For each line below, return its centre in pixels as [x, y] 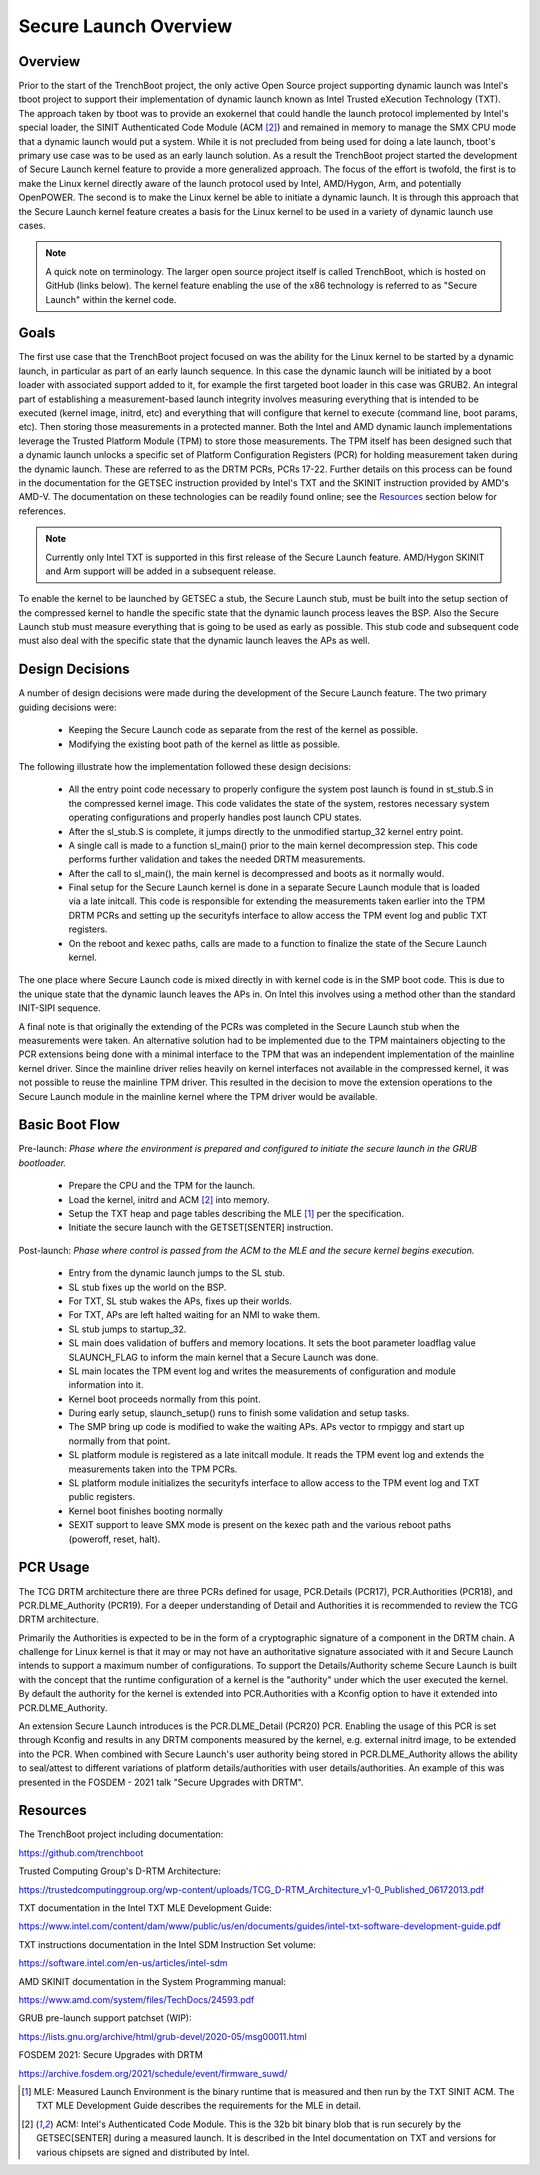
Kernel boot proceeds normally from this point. [164, 1399]
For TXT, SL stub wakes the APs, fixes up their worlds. [180, 1301]
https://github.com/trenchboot [81, 1852]
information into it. [106, 1385]
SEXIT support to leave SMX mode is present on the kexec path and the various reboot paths [260, 1525]
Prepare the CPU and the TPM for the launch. [161, 1186]
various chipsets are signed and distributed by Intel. [143, 2152]
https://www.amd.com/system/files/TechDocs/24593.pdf [136, 1999]
